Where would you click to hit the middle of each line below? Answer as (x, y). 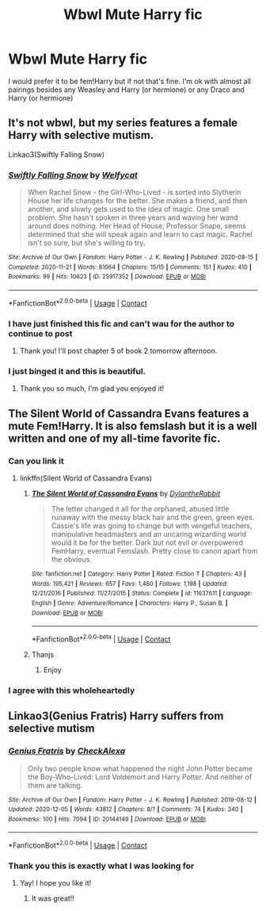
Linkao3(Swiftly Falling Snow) (57, 154)
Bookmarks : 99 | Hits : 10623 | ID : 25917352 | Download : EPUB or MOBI (107, 277)
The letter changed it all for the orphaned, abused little (140, 508)
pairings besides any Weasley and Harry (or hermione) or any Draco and (127, 90)
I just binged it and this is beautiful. (77, 371)
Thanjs (42, 654)
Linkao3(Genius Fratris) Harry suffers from (116, 716)
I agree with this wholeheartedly (72, 690)
